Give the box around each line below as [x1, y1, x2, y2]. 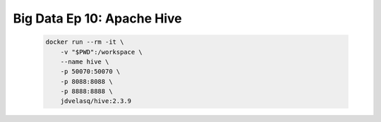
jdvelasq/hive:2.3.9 [60, 97, 132, 105]
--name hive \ [60, 57, 109, 66]
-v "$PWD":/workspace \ [60, 48, 143, 56]
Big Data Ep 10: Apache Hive [13, 11, 183, 26]
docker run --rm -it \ [45, 38, 124, 46]
